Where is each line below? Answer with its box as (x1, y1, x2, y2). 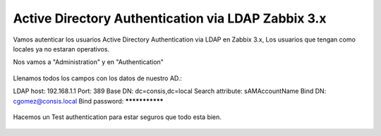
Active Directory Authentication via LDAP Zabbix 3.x (13, 11, 327, 26)
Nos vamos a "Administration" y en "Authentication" (13, 58, 164, 66)
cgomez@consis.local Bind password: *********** (13, 97, 164, 105)
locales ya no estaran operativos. (13, 44, 109, 53)
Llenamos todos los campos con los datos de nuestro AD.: (13, 74, 183, 82)
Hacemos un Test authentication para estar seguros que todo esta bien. (13, 113, 222, 121)
